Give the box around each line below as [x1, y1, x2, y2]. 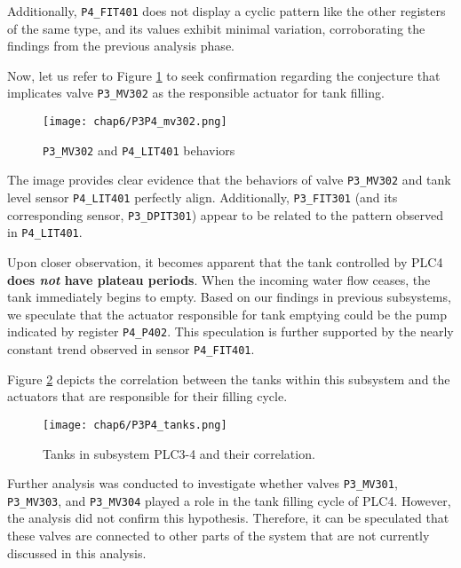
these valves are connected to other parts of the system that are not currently [7, 526, 430, 545]
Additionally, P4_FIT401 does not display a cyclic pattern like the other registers [7, 2, 446, 20]
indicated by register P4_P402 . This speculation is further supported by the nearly [7, 322, 454, 341]
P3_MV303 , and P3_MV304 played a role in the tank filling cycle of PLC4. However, [7, 491, 451, 509]
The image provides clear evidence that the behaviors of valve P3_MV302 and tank [7, 170, 451, 189]
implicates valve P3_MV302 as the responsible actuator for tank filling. [7, 83, 385, 102]
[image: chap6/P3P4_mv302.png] [43, 115, 227, 129]
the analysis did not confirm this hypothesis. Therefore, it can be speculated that [7, 509, 449, 527]
